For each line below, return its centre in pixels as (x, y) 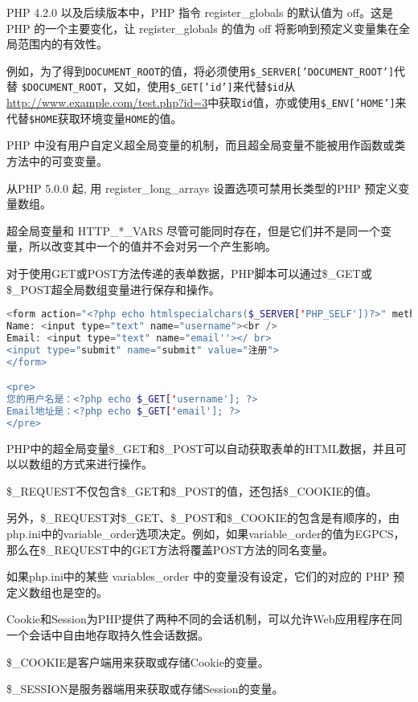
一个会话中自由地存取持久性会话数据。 (108, 635)
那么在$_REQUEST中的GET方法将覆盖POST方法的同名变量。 (170, 549)
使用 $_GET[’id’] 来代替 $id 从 (221, 86)
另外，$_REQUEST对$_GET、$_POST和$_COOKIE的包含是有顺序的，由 (203, 518)
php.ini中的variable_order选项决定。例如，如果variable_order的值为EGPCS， (206, 534)
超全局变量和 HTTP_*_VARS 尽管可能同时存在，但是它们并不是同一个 (194, 230)
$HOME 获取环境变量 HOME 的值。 (106, 118)
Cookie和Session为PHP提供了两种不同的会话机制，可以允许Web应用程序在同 (205, 619)
